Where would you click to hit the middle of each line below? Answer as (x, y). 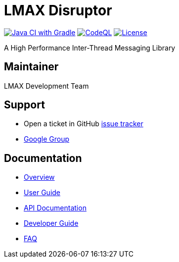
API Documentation (55, 208)
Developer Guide (51, 223)
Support (24, 105)
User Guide (42, 193)
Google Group (47, 139)
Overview (39, 177)
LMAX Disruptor (58, 10)
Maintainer (31, 67)
